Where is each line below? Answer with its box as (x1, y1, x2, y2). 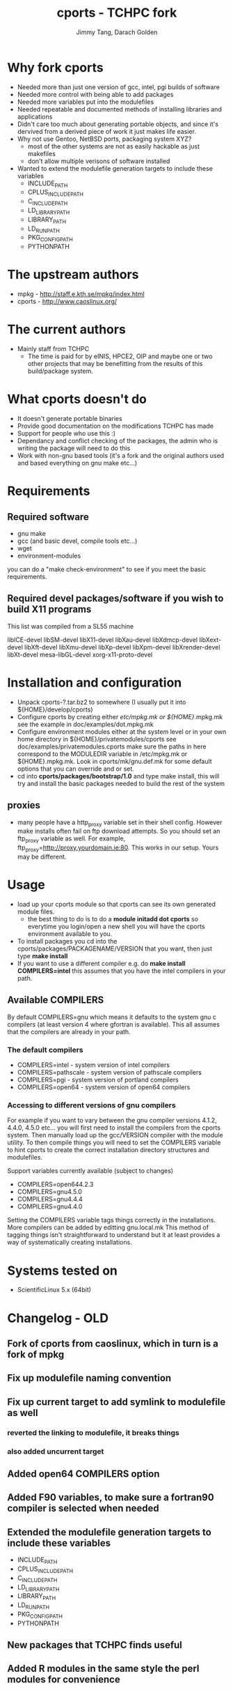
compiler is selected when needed (7, 1503, 160, 1514)
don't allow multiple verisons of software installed (27, 157, 170, 165)
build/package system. (27, 367, 94, 376)
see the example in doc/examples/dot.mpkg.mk (17, 720, 154, 728)
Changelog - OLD (7, 1310, 109, 1326)
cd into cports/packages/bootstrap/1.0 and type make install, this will (17, 771, 220, 780)
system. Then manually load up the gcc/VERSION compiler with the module (7, 1131, 224, 1139)
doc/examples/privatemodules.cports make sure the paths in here (17, 742, 207, 751)
